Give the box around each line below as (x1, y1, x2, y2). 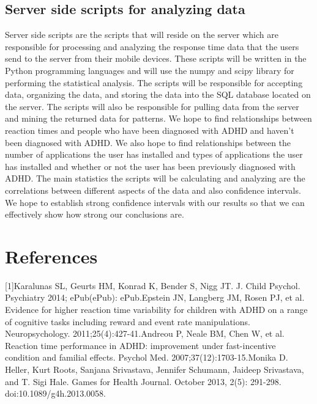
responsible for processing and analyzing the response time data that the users (5, 40, 299, 53)
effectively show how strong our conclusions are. (5, 208, 184, 221)
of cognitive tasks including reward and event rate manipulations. (5, 315, 250, 328)
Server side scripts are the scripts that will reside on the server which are (5, 28, 278, 41)
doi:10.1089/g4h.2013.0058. (5, 387, 106, 400)
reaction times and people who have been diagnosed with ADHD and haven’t (5, 123, 294, 136)
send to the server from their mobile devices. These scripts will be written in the (5, 52, 307, 65)
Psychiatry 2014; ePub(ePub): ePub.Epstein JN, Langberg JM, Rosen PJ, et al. (5, 291, 305, 304)
